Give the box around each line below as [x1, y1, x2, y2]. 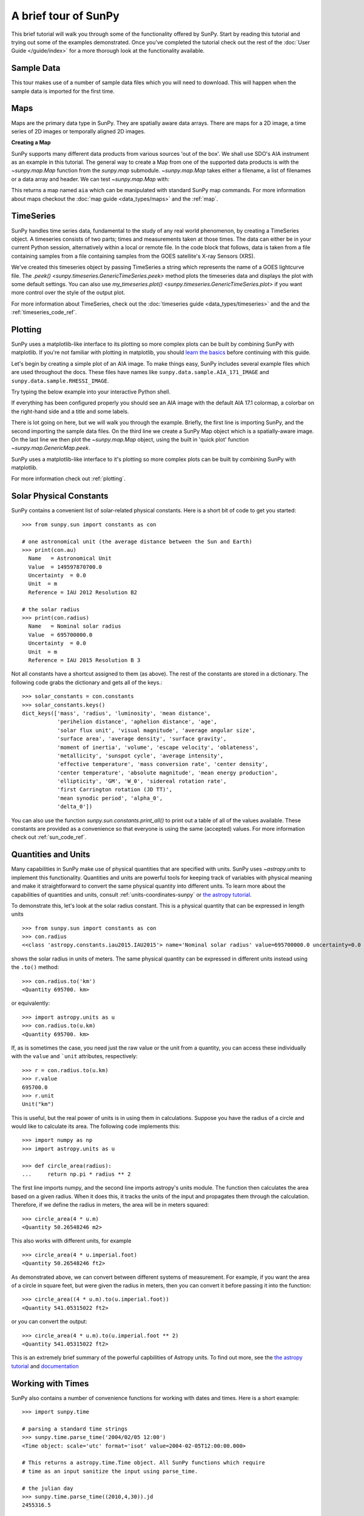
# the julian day [22, 1484, 73, 1492]
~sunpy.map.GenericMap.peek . [11, 444, 90, 452]
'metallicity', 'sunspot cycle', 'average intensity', [56, 752, 224, 759]
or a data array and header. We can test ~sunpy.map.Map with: [11, 175, 170, 183]
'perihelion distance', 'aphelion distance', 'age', [56, 719, 218, 725]
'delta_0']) [56, 803, 93, 810]
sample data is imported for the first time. [11, 87, 115, 95]
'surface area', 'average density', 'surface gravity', [56, 736, 227, 742]
